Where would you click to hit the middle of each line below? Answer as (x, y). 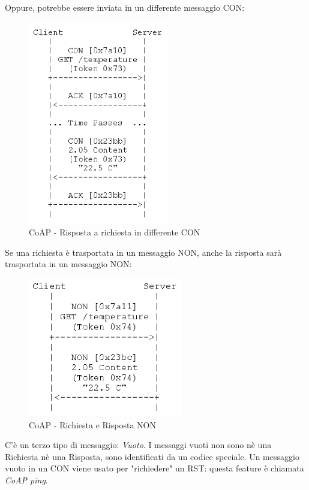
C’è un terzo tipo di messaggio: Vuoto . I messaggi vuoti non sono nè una (138, 445)
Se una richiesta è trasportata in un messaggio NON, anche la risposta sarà (143, 252)
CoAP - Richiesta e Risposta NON (92, 424)
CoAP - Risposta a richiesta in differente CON (115, 232)
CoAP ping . (26, 480)
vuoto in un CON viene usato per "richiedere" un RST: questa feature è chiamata (154, 468)
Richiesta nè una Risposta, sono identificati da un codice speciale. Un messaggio (152, 456)
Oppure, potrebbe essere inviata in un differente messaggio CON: (125, 7)
